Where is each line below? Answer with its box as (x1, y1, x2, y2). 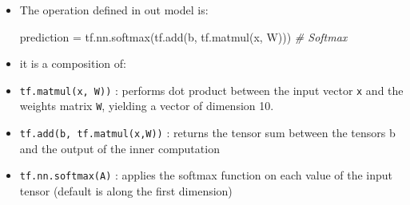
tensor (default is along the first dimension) (19, 183, 233, 199)
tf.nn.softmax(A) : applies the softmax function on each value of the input (19, 167, 393, 183)
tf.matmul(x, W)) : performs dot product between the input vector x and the (19, 81, 404, 98)
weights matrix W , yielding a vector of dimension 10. (19, 97, 274, 114)
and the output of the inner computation (19, 140, 220, 156)
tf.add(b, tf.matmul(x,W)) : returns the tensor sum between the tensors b (19, 124, 396, 141)
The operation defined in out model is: (19, 2, 209, 18)
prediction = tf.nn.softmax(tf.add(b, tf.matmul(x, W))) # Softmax (19, 28, 348, 45)
